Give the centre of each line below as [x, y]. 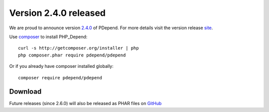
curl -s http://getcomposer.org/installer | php [78, 48]
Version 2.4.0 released [58, 13]
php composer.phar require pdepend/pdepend [72, 55]
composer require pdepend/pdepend [60, 78]
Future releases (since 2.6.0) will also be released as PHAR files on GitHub [85, 104]
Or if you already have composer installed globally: [62, 66]
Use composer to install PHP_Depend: [48, 37]
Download [25, 92]
